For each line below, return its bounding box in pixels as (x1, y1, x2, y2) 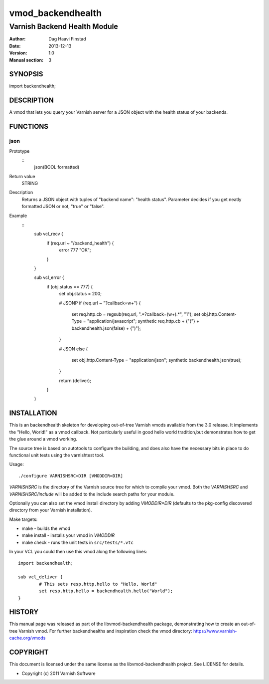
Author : (9, 36, 26, 42)
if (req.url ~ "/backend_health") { (46, 240, 114, 246)
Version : (9, 50, 27, 56)
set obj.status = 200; (59, 291, 102, 297)
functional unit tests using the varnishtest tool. (9, 452, 105, 458)
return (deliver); (59, 377, 92, 384)
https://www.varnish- (193, 628, 237, 634)
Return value (9, 173, 36, 179)
